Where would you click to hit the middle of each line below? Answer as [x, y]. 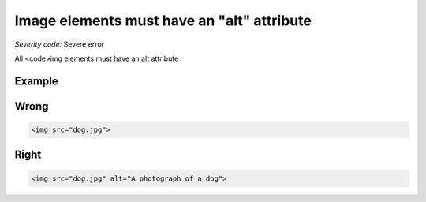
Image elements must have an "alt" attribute [163, 21]
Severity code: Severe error [60, 44]
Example [36, 81]
